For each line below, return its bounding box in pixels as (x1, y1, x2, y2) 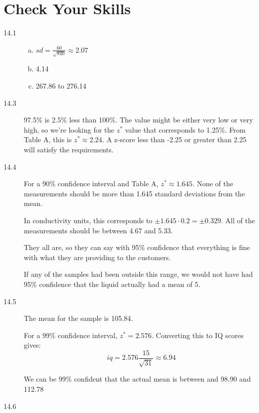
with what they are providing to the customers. (24, 252, 171, 262)
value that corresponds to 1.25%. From (125, 124, 246, 135)
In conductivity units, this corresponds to (24, 215, 153, 225)
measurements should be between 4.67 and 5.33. (24, 225, 173, 235)
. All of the (221, 215, 255, 225)
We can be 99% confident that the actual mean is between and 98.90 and (24, 374, 251, 384)
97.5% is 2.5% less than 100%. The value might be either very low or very (24, 114, 253, 125)
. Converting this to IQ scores (152, 329, 244, 340)
